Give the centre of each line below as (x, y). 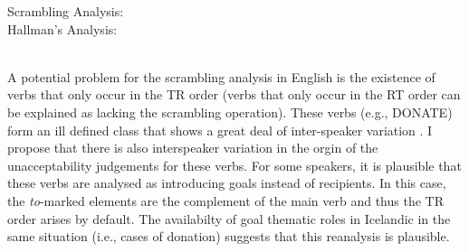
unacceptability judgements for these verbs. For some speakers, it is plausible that (234, 165)
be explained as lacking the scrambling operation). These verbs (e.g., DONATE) (230, 112)
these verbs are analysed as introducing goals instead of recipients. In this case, (227, 183)
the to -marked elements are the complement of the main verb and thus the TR (225, 200)
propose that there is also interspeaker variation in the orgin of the (193, 148)
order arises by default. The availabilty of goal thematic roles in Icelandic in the (229, 218)
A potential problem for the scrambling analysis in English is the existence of (221, 76)
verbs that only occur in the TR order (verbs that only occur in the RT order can (234, 94)
